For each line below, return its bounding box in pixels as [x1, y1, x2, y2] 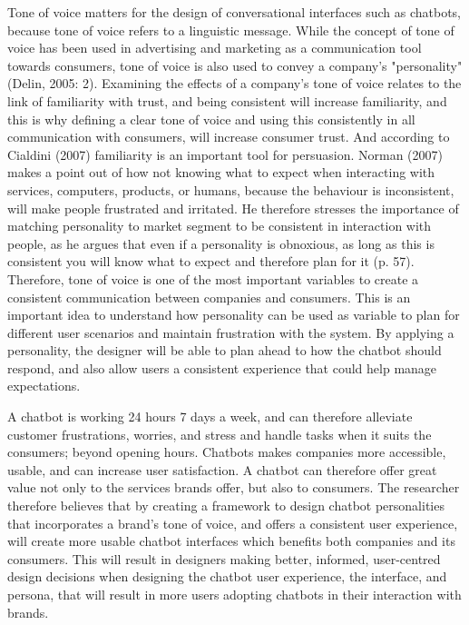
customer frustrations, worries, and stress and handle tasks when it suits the [7, 424, 432, 443]
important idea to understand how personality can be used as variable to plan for [7, 305, 460, 324]
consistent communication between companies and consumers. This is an [7, 287, 411, 306]
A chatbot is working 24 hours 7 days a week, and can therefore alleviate [7, 407, 413, 426]
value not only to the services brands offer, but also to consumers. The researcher [7, 478, 460, 497]
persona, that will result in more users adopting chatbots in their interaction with [7, 585, 462, 603]
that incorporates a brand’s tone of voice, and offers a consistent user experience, [7, 513, 458, 532]
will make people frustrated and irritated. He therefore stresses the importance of [7, 198, 459, 217]
